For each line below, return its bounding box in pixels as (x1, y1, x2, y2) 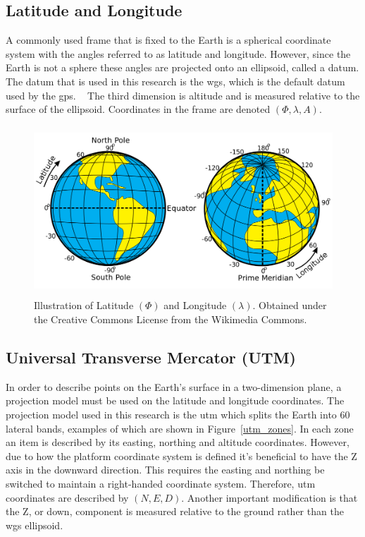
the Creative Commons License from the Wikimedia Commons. (34, 311, 307, 326)
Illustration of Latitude (34, 298, 134, 313)
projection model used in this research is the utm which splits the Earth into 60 (6, 406, 350, 421)
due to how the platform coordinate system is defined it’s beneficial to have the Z (6, 448, 357, 463)
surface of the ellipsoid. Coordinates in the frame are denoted (6, 102, 271, 116)
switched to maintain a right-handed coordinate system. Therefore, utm (6, 476, 316, 490)
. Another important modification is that (181, 490, 358, 505)
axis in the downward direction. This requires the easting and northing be (6, 462, 325, 477)
